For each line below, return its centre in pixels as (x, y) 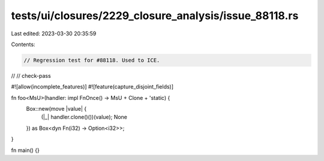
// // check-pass (31, 75)
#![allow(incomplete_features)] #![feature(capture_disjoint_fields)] (92, 87)
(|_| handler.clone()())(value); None (84, 117)
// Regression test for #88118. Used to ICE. (92, 60)
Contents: (23, 44)
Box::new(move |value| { (56, 109)
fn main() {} (25, 150)
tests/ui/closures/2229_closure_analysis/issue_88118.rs (155, 16)
